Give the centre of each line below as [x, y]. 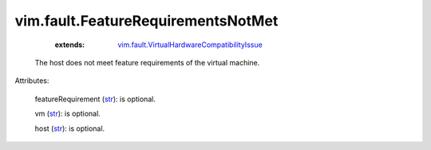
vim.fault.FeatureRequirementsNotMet [146, 21]
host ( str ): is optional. [70, 128]
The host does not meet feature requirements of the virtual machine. [147, 62]
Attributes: [32, 81]
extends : [70, 45]
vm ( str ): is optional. [68, 114]
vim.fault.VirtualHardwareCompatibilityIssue [190, 45]
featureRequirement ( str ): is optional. [95, 99]
